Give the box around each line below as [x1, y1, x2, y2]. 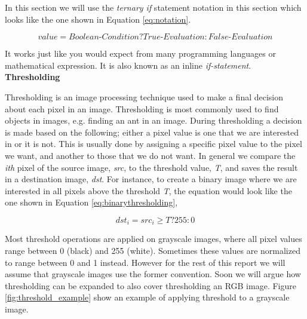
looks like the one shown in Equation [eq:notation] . [5, 13, 191, 25]
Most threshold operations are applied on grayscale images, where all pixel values [5, 232, 302, 245]
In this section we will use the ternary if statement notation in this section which [5, 1, 302, 13]
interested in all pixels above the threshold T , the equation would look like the [5, 184, 292, 197]
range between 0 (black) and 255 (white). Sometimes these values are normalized [5, 244, 300, 256]
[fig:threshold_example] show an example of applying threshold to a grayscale [5, 291, 290, 303]
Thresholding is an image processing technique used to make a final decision [5, 90, 284, 103]
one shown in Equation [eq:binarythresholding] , [5, 196, 178, 208]
